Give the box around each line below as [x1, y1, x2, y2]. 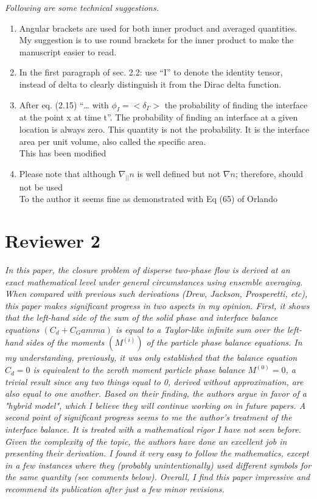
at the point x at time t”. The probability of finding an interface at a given [19, 111, 298, 124]
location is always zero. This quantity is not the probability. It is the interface [19, 122, 310, 135]
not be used [19, 180, 63, 193]
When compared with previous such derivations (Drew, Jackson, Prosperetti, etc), [5, 287, 308, 300]
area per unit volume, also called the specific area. [19, 134, 206, 147]
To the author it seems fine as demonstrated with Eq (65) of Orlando [19, 192, 277, 205]
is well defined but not [137, 167, 221, 180]
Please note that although [19, 167, 116, 180]
